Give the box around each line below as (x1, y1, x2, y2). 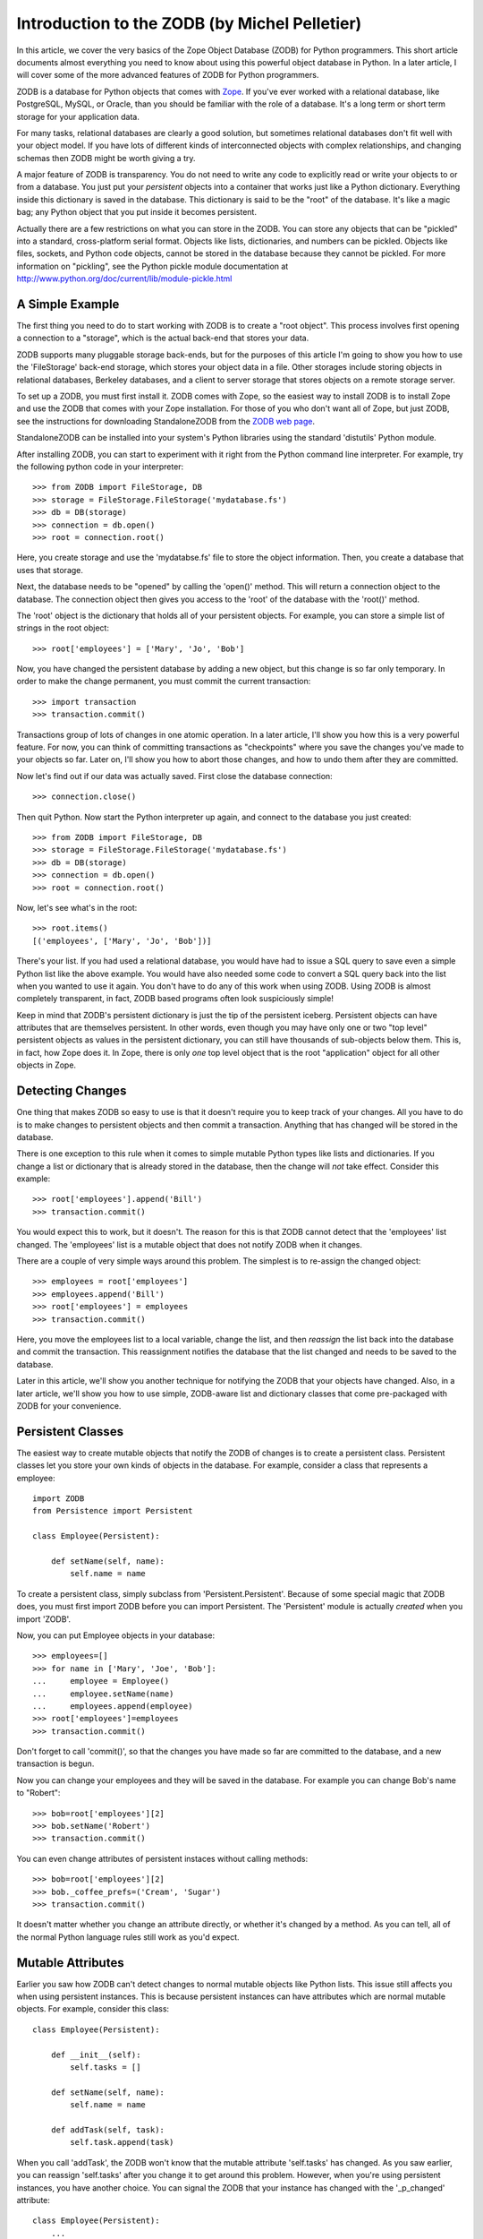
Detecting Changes (16, 1084, 127, 1099)
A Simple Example (16, 296, 120, 312)
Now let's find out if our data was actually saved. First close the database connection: (16, 770, 333, 781)
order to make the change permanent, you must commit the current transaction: (16, 676, 311, 687)
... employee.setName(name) (32, 1688, 174, 1699)
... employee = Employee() (32, 1676, 170, 1686)
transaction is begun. (16, 1758, 95, 1769)
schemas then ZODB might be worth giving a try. (16, 152, 196, 163)
